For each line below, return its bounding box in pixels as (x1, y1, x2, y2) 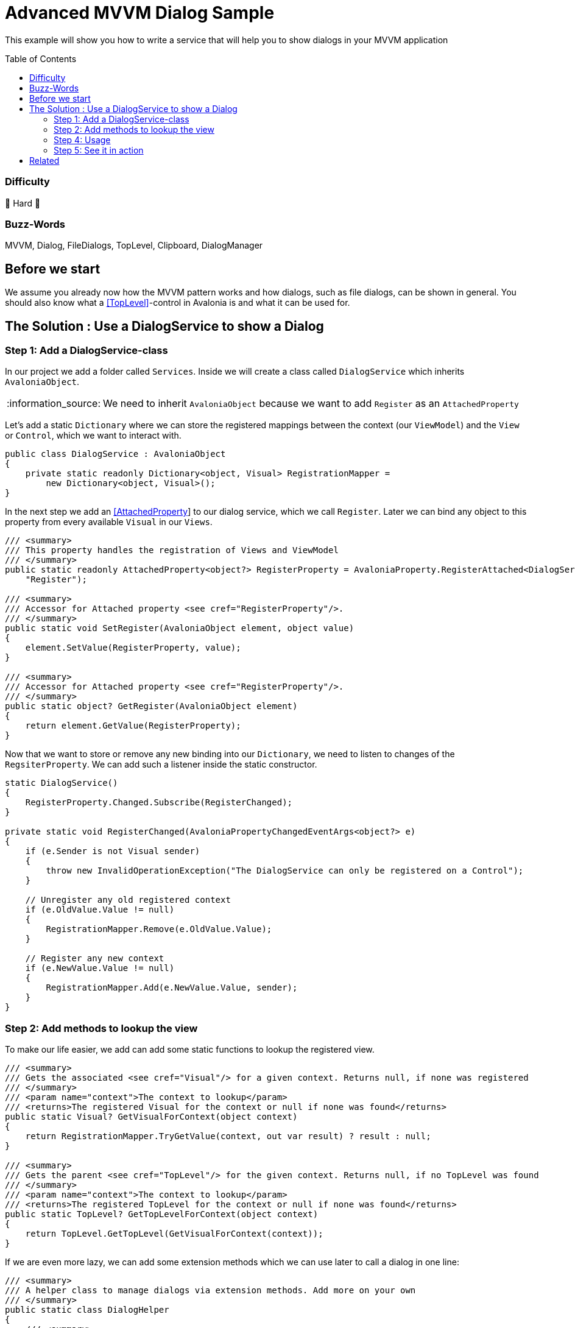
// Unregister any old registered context (25, 895, 231, 905)
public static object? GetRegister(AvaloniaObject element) (5, 701, 298, 712)
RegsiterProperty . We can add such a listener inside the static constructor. (5, 759, 317, 770)
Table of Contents (5, 53, 77, 64)
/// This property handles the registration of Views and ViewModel (5, 545, 339, 556)
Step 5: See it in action (54, 144, 144, 155)
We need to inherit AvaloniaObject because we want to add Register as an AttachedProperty (103, 397, 519, 410)
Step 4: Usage (54, 134, 111, 145)
